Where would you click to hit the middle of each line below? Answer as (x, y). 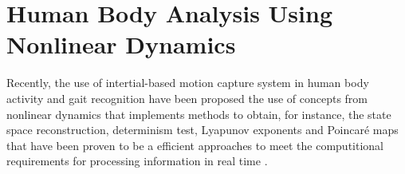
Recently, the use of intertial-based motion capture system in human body (188, 83)
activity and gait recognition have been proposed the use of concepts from (187, 98)
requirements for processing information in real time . (137, 161)
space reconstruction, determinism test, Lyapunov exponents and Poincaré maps (202, 130)
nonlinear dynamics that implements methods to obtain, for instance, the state (199, 114)
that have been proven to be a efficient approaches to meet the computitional (195, 145)
